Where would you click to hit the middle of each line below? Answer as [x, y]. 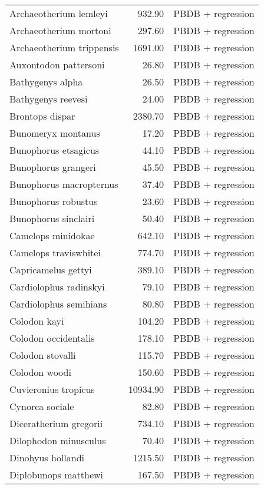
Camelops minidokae [52, 235]
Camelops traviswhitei [55, 252]
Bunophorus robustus [54, 201]
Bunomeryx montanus [55, 133]
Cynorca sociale [42, 406]
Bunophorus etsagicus [55, 150]
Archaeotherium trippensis [64, 47]
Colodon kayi [37, 321]
